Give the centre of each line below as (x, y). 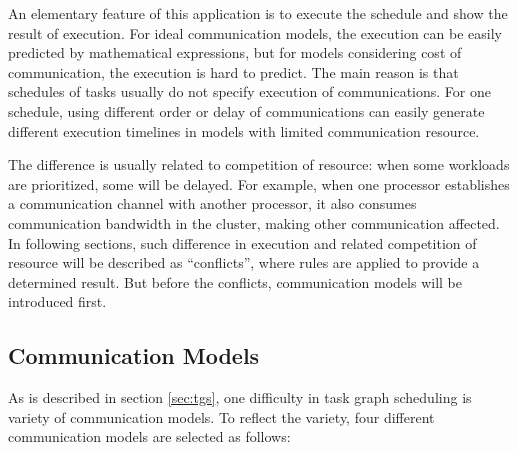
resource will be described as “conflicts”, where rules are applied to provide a (244, 262)
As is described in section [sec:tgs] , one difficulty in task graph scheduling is (240, 397)
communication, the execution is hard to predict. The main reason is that (233, 71)
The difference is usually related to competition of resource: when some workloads (259, 164)
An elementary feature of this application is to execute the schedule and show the (258, 13)
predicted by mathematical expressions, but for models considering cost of (235, 52)
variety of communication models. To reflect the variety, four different (221, 416)
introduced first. (57, 301)
